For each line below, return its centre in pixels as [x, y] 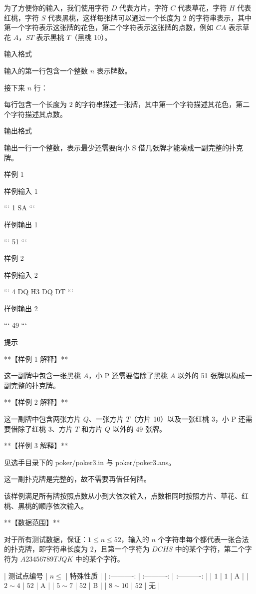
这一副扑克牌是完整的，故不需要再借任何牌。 [77, 479]
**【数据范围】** [32, 522]
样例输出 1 [21, 224]
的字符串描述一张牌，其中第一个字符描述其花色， [155, 104]
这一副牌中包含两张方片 [42, 419]
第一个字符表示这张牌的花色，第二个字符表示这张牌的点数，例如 [109, 27]
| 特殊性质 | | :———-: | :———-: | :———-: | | [139, 575]
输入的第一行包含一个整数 [46, 70]
